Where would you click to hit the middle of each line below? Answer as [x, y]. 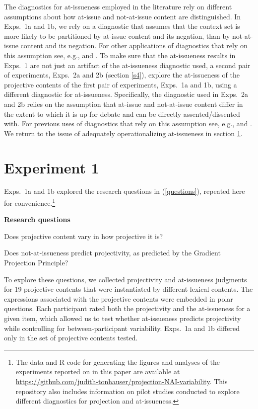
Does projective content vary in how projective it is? [84, 236]
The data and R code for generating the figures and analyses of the [118, 362]
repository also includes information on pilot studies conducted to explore [128, 391]
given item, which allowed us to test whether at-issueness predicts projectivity [123, 318]
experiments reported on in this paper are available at [98, 371]
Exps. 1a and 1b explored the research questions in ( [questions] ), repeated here [125, 191]
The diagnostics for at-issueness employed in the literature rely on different [118, 6]
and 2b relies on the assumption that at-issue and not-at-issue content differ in [124, 104]
